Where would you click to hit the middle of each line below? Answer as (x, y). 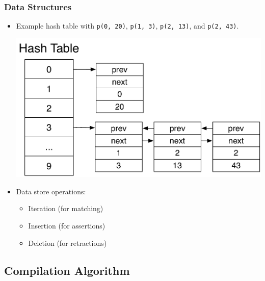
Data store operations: (51, 191)
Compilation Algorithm (67, 270)
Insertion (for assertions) (67, 225)
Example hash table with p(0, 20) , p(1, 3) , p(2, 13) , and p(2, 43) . (127, 26)
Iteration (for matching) (66, 208)
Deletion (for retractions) (68, 242)
